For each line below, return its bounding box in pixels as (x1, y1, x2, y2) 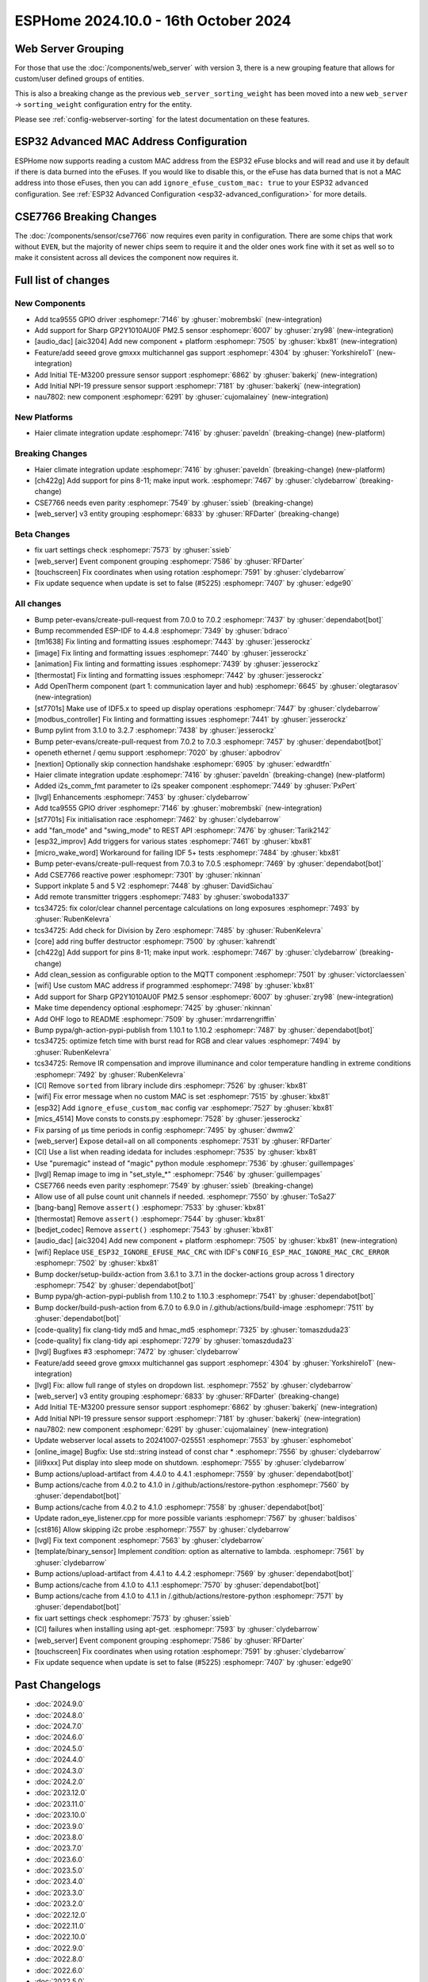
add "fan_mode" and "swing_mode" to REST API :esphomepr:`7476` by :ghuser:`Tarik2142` (34, 825, 332, 835)
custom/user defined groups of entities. (14, 74, 144, 83)
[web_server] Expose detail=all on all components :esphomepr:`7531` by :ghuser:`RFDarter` (34, 1136, 333, 1146)
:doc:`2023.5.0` (34, 1865, 85, 1875)
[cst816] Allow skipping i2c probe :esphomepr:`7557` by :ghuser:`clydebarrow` (34, 1525, 292, 1534)
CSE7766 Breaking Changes (14, 210, 158, 224)
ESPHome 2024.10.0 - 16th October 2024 (14, 12, 292, 29)
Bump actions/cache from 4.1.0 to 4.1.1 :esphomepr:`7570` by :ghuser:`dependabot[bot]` (34, 1580, 321, 1590)
